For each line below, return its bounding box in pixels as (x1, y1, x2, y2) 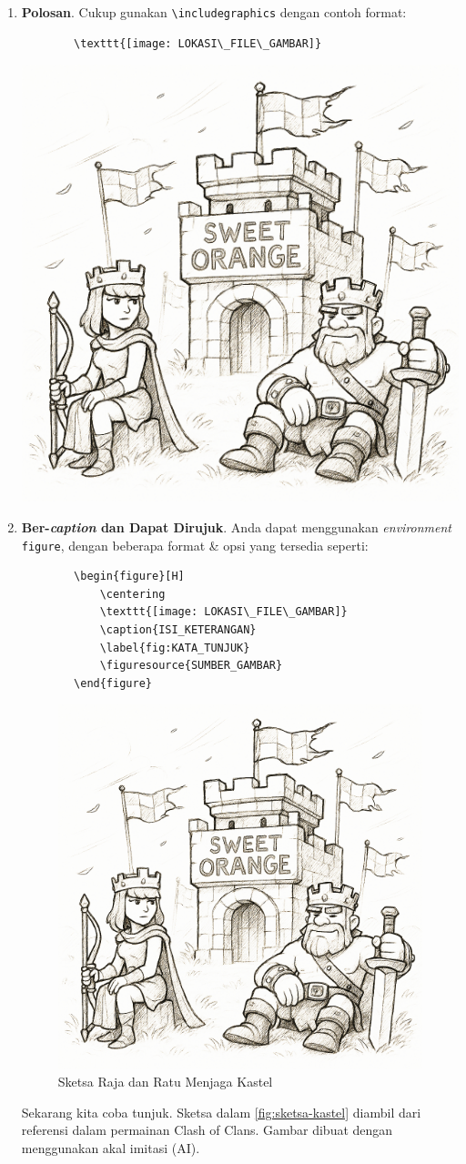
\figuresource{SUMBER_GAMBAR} (99, 659, 283, 673)
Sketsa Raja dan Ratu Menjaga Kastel (57, 1072, 273, 1091)
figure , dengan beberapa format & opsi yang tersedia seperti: (21, 535, 369, 554)
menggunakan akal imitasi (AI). (21, 1139, 200, 1158)
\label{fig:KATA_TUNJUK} (99, 641, 250, 654)
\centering (99, 587, 166, 601)
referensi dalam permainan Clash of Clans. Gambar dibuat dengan (21, 1120, 393, 1139)
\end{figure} (74, 676, 152, 690)
